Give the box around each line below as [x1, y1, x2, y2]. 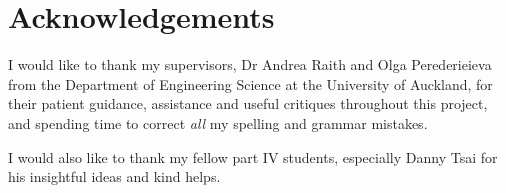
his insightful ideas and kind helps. [8, 166, 221, 187]
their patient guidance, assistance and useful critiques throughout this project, [8, 93, 488, 114]
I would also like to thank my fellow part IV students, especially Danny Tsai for [8, 146, 498, 167]
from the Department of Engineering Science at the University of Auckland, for [8, 73, 493, 94]
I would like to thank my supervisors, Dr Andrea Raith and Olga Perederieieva [8, 54, 492, 75]
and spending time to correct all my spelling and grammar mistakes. [8, 112, 428, 133]
